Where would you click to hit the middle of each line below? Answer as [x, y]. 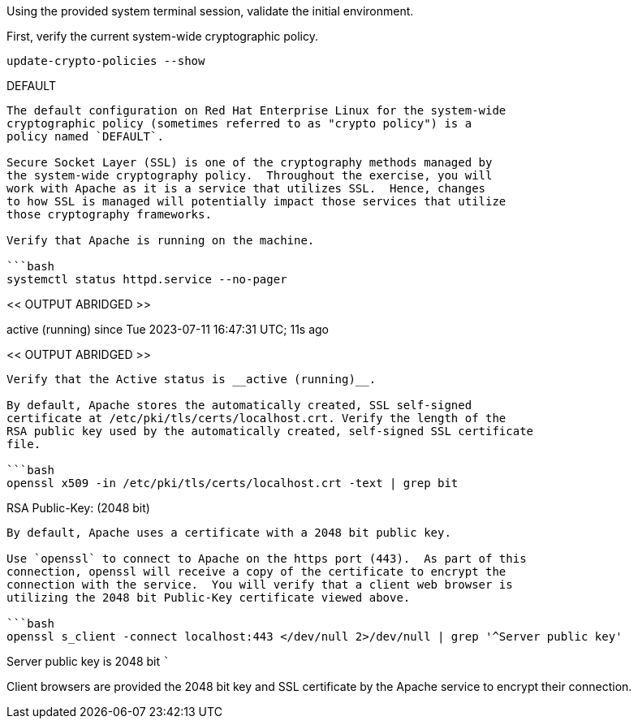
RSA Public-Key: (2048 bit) [78, 508]
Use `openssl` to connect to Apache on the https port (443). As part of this [267, 559]
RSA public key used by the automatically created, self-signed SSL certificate [270, 431]
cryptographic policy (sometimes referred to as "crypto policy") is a [239, 123]
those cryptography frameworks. [109, 214]
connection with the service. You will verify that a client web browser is [260, 585]
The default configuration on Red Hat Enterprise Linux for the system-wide [256, 110]
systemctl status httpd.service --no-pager [147, 279]
